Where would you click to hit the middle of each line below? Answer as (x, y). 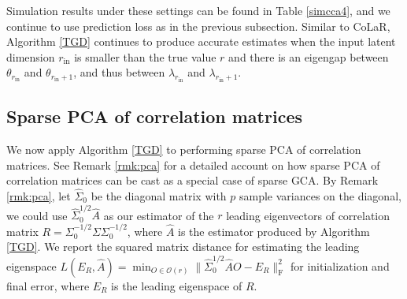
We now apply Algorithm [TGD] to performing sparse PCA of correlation (184, 149)
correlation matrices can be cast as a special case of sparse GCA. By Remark (192, 180)
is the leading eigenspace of (177, 285)
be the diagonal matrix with (159, 196)
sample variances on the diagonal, (320, 196)
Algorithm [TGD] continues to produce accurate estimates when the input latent (201, 41)
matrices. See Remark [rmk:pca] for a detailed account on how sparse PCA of (193, 164)
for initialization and (340, 265)
